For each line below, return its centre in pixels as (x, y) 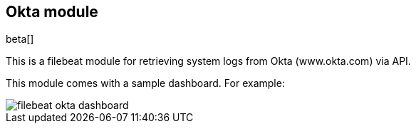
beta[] (20, 39)
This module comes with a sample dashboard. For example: (145, 83)
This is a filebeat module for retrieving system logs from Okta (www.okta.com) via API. (208, 61)
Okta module (52, 12)
